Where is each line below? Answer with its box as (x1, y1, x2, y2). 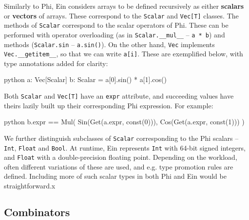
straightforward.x (4, 181, 56, 191)
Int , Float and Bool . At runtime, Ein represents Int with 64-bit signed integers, (4, 142, 246, 152)
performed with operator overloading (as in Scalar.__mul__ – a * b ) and (4, 29, 225, 39)
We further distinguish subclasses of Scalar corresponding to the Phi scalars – (4, 133, 239, 143)
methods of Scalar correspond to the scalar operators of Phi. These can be (4, 20, 229, 30)
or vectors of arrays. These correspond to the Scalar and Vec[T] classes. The (4, 10, 239, 20)
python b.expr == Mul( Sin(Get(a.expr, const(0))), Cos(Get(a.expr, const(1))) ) (4, 117, 245, 127)
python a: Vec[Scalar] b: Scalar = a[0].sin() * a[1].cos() (4, 74, 167, 85)
